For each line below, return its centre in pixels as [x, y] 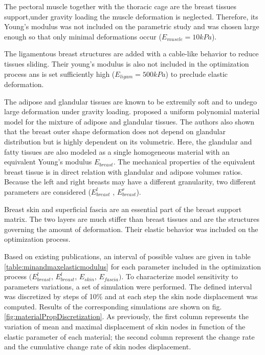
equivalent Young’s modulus [48, 162]
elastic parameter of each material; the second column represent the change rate [129, 336]
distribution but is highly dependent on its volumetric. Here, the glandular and [128, 141]
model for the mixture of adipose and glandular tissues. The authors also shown [129, 121]
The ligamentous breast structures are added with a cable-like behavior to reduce [131, 54]
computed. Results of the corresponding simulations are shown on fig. [113, 306]
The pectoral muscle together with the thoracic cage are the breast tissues [120, 6]
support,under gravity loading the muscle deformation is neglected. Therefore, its [131, 16]
